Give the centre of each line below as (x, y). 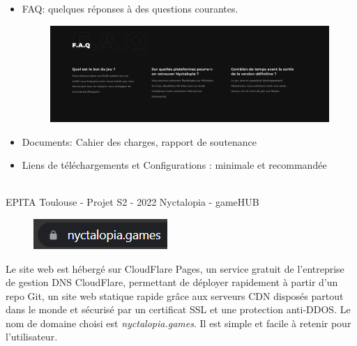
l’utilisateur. (32, 337)
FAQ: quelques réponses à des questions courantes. (130, 8)
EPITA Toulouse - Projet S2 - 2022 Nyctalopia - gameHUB (132, 202)
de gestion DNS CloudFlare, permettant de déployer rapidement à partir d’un (172, 282)
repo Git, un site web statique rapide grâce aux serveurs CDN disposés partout (175, 295)
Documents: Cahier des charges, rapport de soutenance (139, 141)
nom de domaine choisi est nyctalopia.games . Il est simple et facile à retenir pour (178, 323)
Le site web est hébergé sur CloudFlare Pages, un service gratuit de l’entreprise (175, 268)
